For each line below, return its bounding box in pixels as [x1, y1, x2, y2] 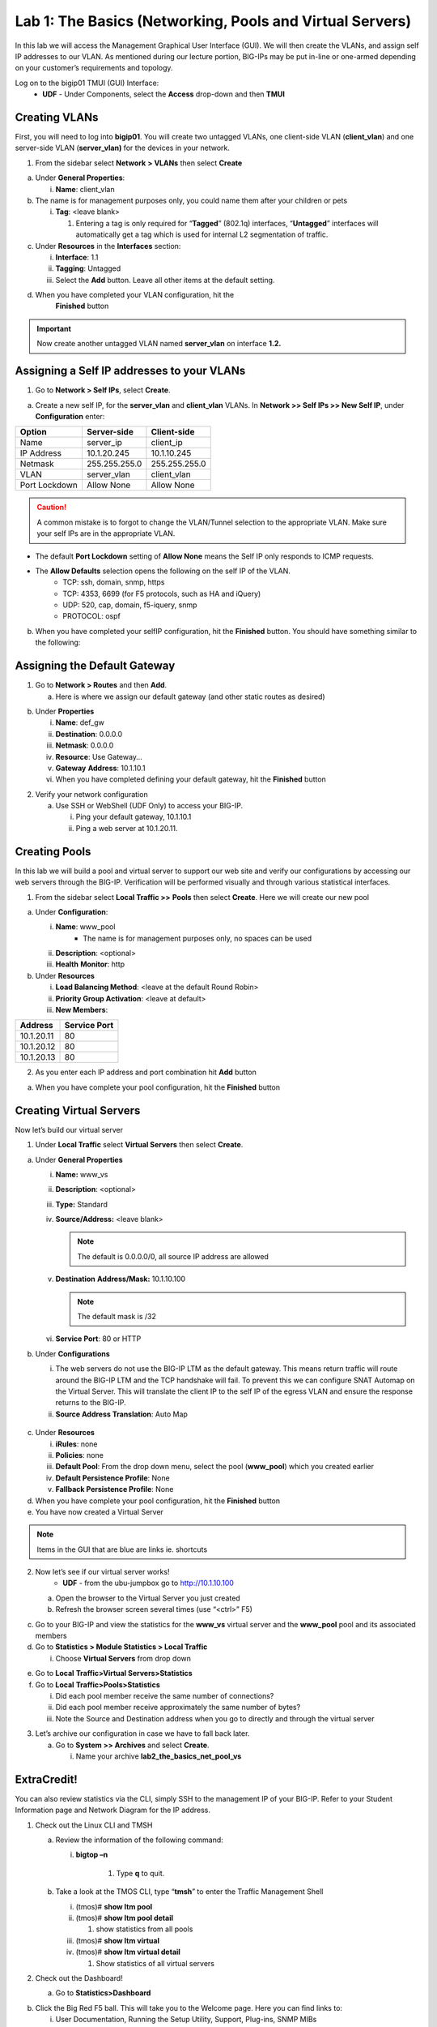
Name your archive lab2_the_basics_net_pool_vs [75, 1751, 242, 1761]
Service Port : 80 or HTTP [55, 1334, 142, 1343]
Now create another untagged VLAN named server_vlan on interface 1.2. [36, 339, 282, 349]
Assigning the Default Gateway [15, 659, 176, 673]
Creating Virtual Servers [15, 1103, 141, 1117]
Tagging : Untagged [55, 264, 121, 273]
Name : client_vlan [55, 184, 115, 194]
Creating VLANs [15, 110, 99, 124]
